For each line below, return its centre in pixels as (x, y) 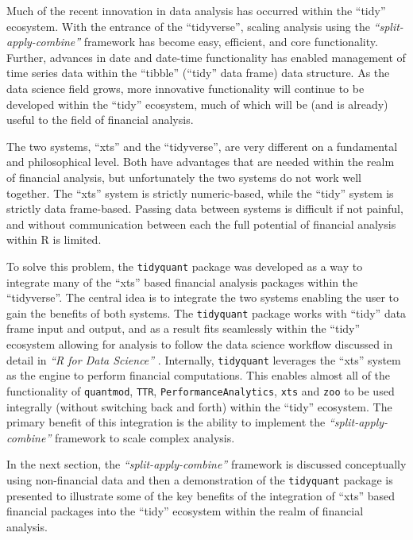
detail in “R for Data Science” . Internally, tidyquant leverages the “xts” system (204, 359)
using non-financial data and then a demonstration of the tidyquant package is (200, 479)
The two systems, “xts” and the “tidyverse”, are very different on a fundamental (202, 146)
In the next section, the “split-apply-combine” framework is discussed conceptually (206, 464)
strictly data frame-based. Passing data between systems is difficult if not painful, (205, 208)
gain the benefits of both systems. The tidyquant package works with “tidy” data (206, 312)
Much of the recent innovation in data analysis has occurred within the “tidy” (196, 10)
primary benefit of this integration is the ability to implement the (166, 422)
